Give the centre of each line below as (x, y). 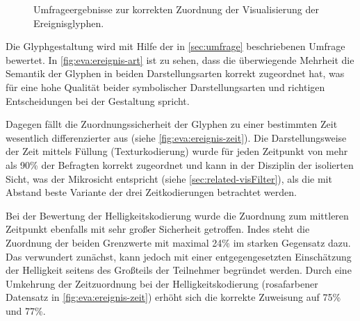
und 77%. (26, 310)
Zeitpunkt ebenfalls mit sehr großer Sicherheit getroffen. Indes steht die (158, 229)
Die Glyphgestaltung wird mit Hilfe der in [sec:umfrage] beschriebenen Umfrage (175, 46)
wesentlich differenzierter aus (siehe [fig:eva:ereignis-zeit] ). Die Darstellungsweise (176, 137)
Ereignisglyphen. (69, 23)
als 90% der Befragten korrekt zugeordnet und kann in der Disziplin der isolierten (180, 164)
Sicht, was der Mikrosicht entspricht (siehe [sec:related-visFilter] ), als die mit (169, 178)
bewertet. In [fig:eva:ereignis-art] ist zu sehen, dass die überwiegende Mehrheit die (180, 59)
